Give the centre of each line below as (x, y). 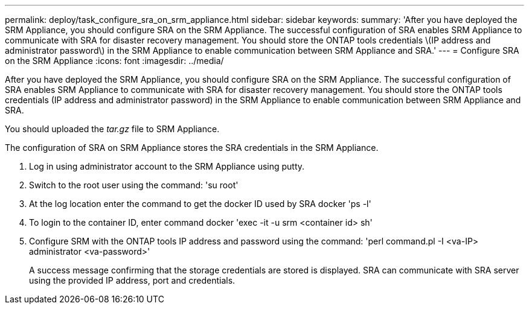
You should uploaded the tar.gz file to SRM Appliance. (112, 129)
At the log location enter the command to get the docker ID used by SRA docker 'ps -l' (200, 204)
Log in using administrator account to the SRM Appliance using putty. (167, 166)
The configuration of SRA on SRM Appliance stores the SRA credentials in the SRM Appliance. (192, 148)
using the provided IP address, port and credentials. (132, 280)
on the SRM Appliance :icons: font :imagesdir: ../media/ (114, 61)
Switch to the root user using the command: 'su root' (134, 185)
